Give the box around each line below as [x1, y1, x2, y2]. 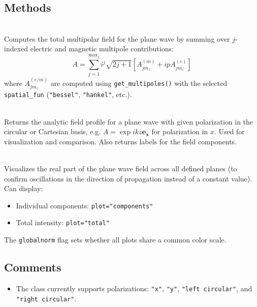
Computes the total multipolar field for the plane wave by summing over [4, 33, 230, 44]
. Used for [214, 126, 245, 137]
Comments [4, 259, 61, 275]
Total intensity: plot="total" [16, 217, 110, 228]
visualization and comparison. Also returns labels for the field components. [4, 136, 237, 146]
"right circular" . [16, 293, 77, 303]
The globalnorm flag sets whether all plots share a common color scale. [4, 234, 227, 245]
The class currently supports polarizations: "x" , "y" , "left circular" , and [16, 283, 252, 293]
